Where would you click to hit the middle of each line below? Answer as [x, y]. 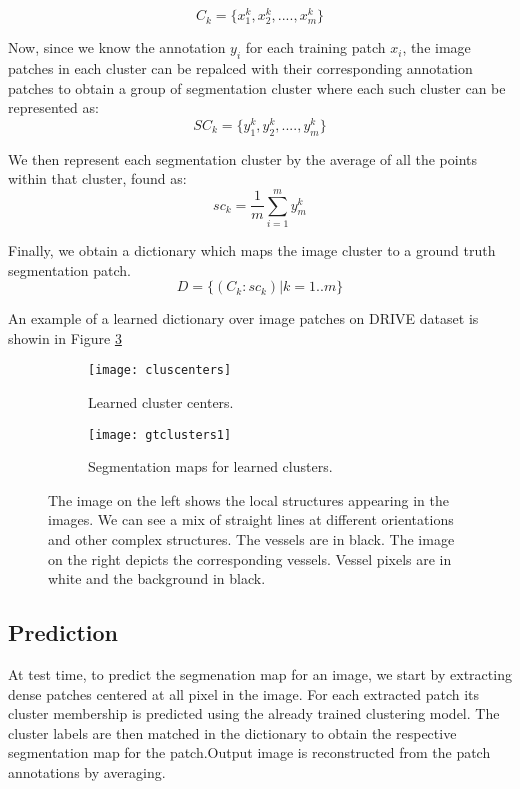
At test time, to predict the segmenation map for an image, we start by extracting [260, 674]
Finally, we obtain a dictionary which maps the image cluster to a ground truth [252, 250]
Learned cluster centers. [161, 402]
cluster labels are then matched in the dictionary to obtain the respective [232, 732]
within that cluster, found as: [97, 178]
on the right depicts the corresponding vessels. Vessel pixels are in [250, 558]
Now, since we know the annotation [117, 47]
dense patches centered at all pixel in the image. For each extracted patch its [244, 693]
